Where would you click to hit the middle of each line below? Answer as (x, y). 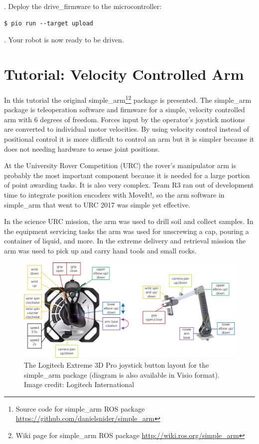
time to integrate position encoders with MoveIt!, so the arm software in (114, 194)
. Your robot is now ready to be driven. (64, 40)
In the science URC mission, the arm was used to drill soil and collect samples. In (129, 221)
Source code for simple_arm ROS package (80, 408)
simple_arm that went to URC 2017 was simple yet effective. (97, 204)
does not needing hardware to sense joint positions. (82, 148)
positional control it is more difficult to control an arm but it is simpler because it (129, 138)
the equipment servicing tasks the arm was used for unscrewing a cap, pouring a (127, 231)
